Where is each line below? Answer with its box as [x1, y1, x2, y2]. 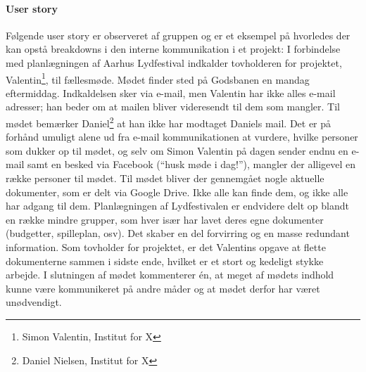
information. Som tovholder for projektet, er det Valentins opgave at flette [6, 240, 326, 255]
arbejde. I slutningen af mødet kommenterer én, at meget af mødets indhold [6, 267, 334, 282]
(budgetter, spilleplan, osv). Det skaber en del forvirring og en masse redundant [6, 226, 350, 240]
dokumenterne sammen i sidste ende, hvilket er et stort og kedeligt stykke [6, 253, 324, 268]
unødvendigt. [6, 295, 62, 309]
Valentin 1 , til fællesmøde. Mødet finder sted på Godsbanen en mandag [6, 70, 310, 86]
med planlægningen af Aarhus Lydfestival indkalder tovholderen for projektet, [6, 55, 342, 70]
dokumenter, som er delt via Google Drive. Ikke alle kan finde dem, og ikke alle [6, 184, 348, 199]
